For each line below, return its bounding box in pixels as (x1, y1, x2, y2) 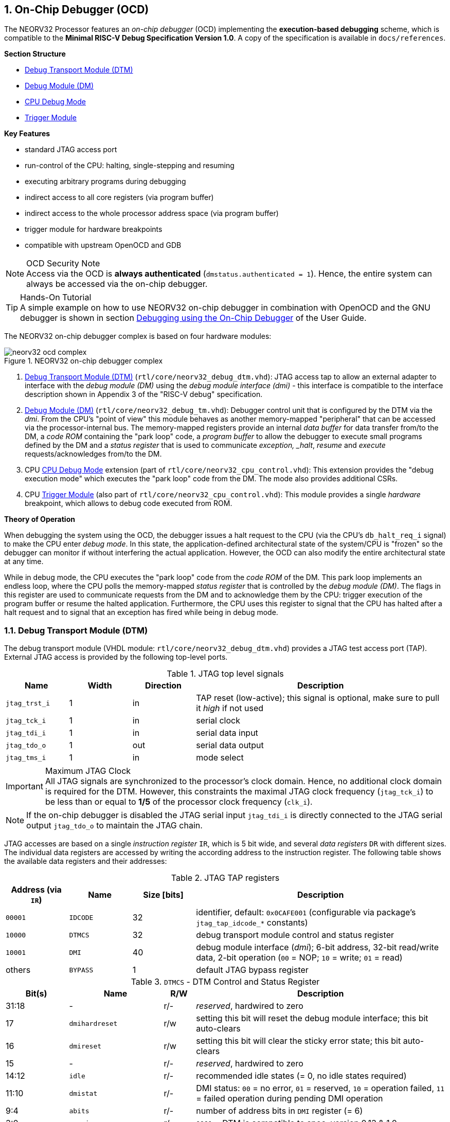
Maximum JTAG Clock (45, 766, 131, 776)
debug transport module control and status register (196, 930, 394, 940)
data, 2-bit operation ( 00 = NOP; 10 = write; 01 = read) (196, 952, 403, 963)
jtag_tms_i (6, 753, 46, 762)
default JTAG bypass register (196, 965, 309, 975)
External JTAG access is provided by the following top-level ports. (4, 653, 228, 662)
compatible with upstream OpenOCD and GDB (25, 241, 182, 250)
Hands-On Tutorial (20, 292, 92, 303)
